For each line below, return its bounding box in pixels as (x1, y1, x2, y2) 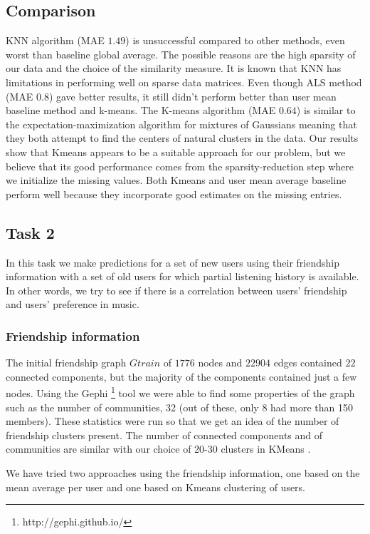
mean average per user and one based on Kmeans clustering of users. (6, 479, 306, 494)
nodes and (198, 355, 243, 370)
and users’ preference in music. (6, 297, 139, 312)
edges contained (273, 355, 342, 370)
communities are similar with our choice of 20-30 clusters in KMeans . (6, 441, 311, 456)
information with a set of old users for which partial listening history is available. (6, 269, 359, 284)
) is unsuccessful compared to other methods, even (125, 33, 345, 48)
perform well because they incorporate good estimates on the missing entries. (6, 186, 342, 201)
